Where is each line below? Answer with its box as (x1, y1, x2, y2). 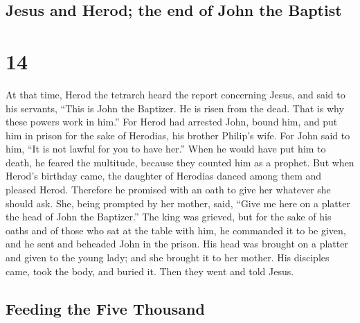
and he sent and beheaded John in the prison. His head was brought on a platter (6, 236, 348, 251)
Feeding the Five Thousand (6, 297, 205, 319)
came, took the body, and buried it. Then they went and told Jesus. (6, 263, 294, 278)
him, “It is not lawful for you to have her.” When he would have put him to (6, 141, 326, 156)
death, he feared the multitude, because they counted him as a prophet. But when (6, 155, 354, 169)
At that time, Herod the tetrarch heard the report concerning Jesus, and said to (6, 87, 345, 101)
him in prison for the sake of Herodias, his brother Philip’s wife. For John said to (6, 128, 350, 142)
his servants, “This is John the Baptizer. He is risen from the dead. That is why (6, 101, 344, 115)
